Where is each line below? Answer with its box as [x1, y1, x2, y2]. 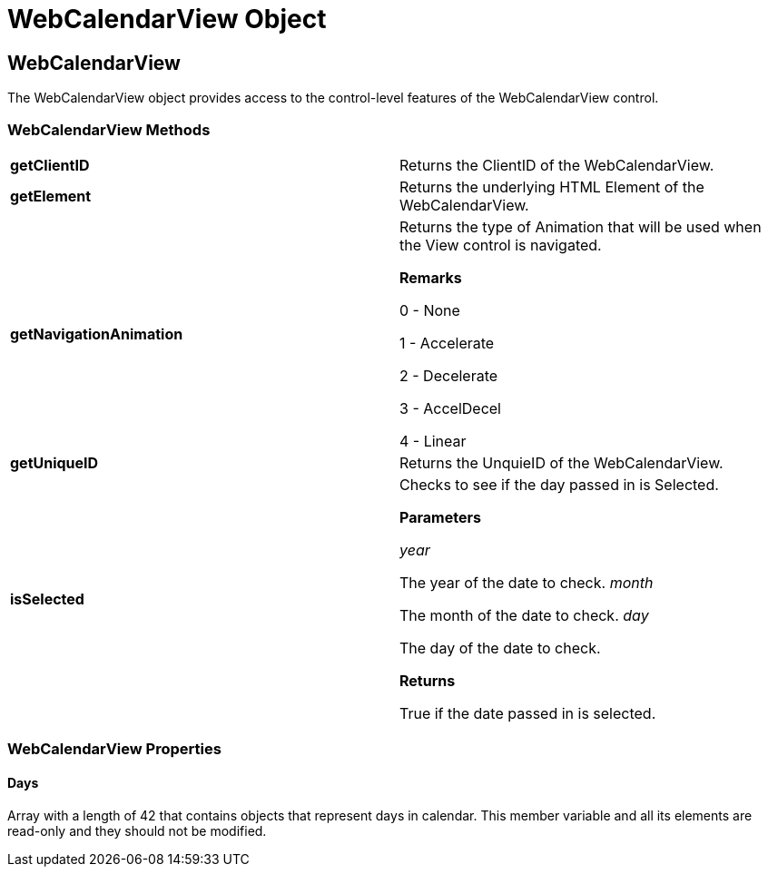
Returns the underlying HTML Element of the [399, 177, 704, 196]
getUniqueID [10, 453, 99, 472]
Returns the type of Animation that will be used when [399, 217, 762, 236]
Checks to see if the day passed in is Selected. [399, 475, 719, 494]
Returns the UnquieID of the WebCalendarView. [399, 453, 724, 472]
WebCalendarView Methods [7, 120, 211, 139]
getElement [10, 186, 92, 205]
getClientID [10, 155, 90, 174]
